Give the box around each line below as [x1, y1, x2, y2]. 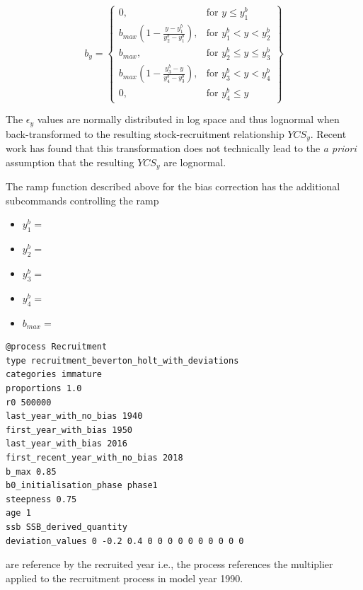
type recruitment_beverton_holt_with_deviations [6, 355, 239, 366]
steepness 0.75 [6, 494, 77, 504]
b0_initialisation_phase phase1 [6, 480, 158, 491]
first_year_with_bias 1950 [6, 424, 132, 435]
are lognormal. [163, 154, 226, 169]
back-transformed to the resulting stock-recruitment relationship [6, 126, 284, 141]
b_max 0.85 [6, 466, 57, 477]
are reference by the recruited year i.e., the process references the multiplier [6, 557, 333, 572]
